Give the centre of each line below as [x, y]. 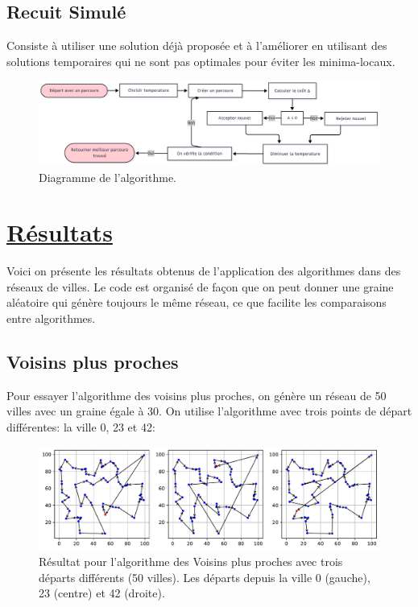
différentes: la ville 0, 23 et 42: [81, 427]
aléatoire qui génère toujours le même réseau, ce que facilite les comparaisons [197, 302]
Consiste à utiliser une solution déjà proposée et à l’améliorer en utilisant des [197, 45]
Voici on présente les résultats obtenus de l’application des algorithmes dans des [204, 271]
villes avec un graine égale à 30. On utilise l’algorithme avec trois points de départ [209, 411]
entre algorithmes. [51, 318]
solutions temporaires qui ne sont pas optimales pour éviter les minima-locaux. [201, 61]
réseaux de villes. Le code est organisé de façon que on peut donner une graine [200, 286]
